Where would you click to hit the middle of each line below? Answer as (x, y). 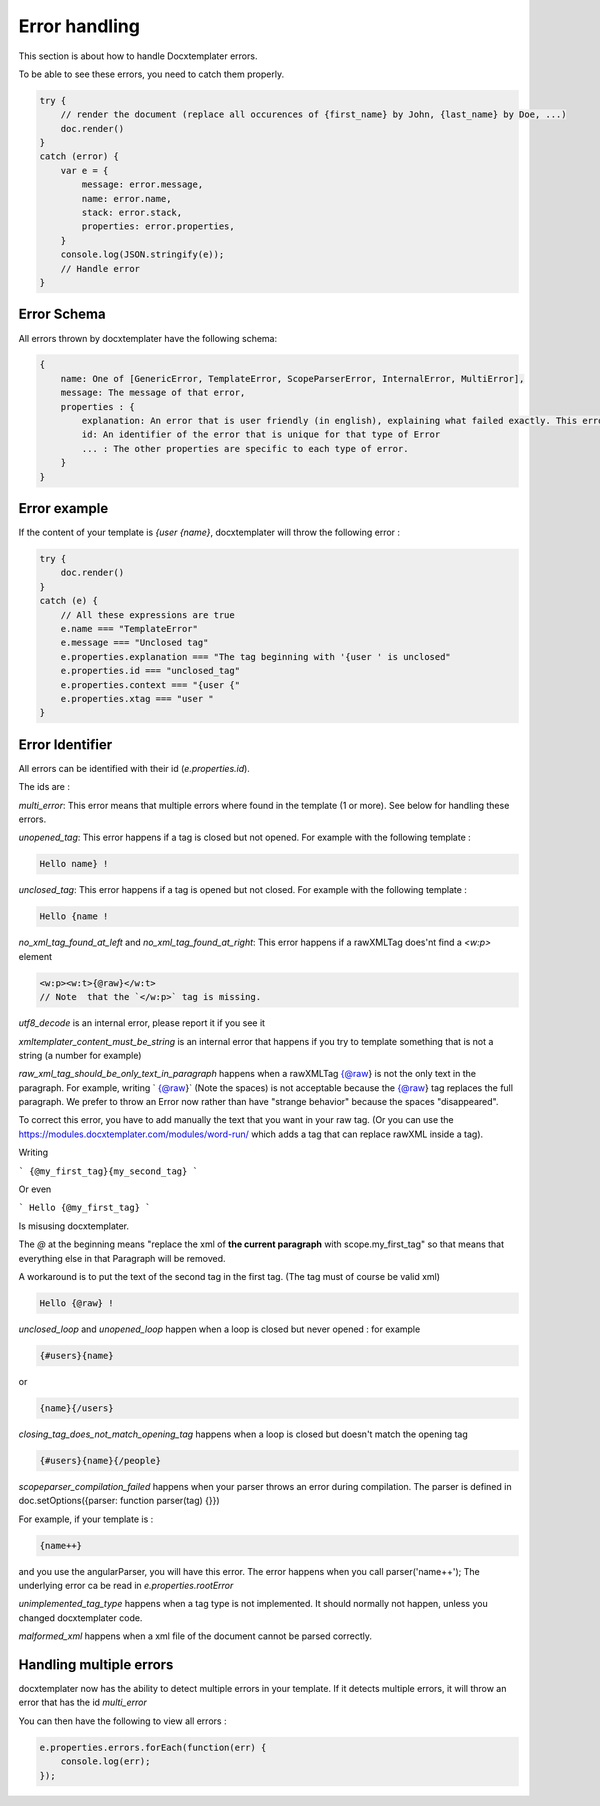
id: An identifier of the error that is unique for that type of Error (261, 434)
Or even (35, 1189)
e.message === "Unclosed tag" (134, 643)
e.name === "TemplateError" (129, 629)
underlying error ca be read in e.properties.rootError (126, 1586)
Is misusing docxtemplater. (74, 1226)
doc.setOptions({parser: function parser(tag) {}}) (119, 1501)
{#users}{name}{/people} (100, 1460)
